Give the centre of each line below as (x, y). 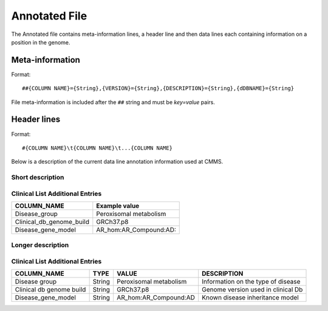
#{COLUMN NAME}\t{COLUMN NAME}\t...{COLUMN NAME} (97, 148)
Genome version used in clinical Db (252, 290)
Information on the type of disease (251, 282)
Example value (118, 206)
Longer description (40, 245)
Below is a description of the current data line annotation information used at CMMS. (117, 162)
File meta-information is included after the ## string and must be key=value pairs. (113, 102)
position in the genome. (41, 42)
